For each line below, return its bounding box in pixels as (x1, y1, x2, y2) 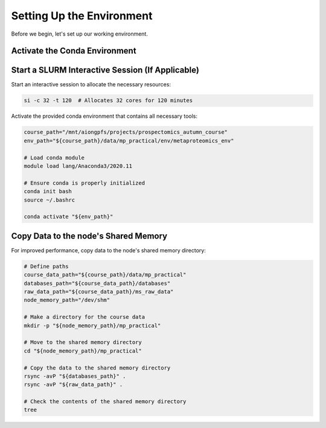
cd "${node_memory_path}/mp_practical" (24, 347, 142, 354)
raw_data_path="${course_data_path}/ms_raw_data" (24, 288, 174, 295)
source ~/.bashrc (24, 196, 75, 203)
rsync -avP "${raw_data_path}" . (24, 381, 123, 388)
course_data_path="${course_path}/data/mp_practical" (24, 272, 187, 278)
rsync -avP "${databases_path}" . (24, 372, 126, 380)
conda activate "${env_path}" (24, 213, 113, 220)
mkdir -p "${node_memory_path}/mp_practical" (24, 322, 161, 329)
